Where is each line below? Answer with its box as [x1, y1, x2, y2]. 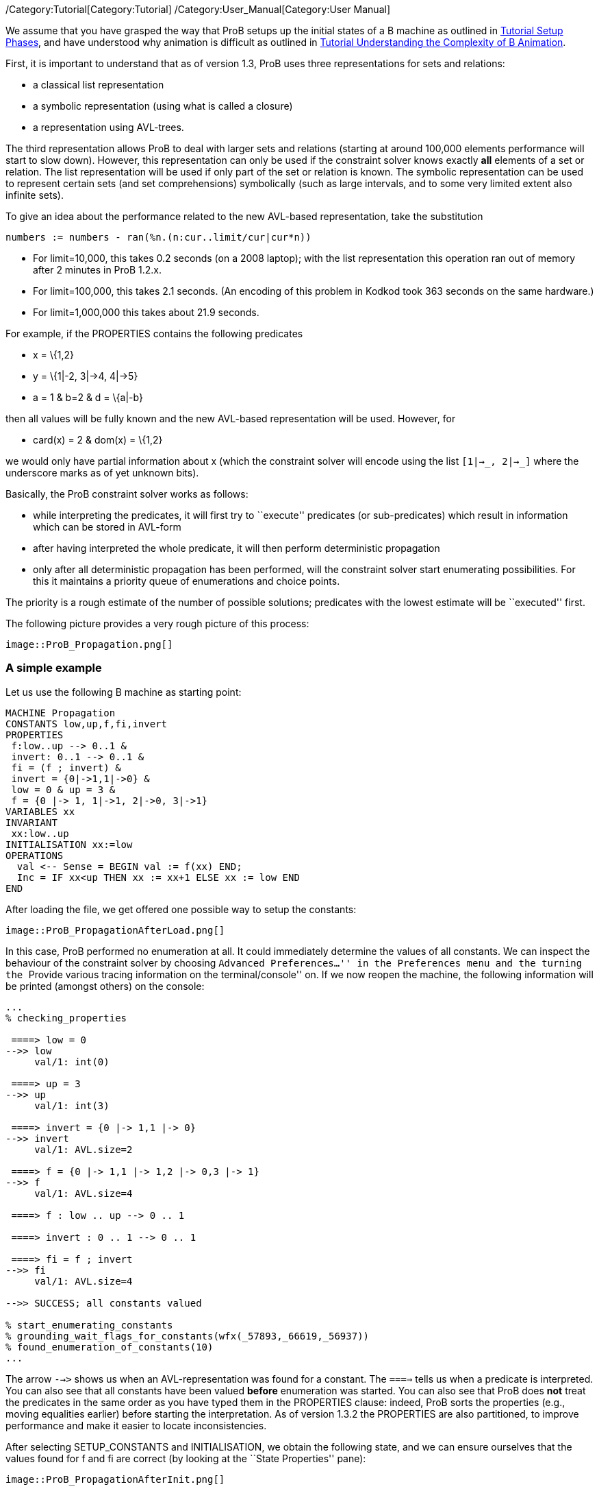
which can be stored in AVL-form [33, 521, 181, 533]
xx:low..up [11, 827, 69, 839]
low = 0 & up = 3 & [11, 784, 116, 795]
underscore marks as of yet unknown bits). [5, 467, 199, 478]
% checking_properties [5, 1012, 127, 1023]
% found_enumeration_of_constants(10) [5, 1341, 214, 1353]
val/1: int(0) [34, 1056, 110, 1067]
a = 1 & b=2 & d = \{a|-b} [33, 391, 143, 403]
